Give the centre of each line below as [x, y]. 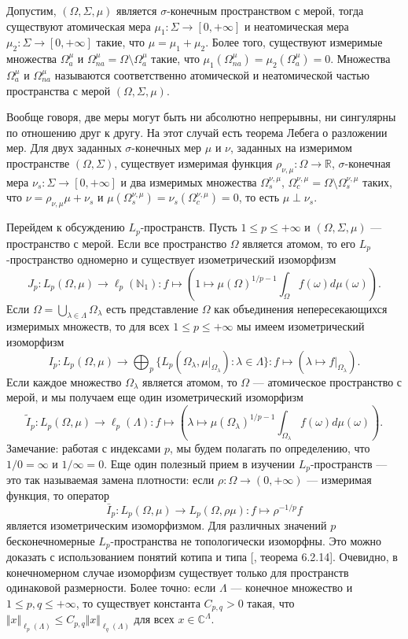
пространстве [38, 163]
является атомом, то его [299, 243]
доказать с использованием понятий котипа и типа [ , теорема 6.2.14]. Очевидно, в [202, 557]
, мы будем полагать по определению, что [270, 448]
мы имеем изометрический [301, 326]
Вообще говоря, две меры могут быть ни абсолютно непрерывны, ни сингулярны [201, 117]
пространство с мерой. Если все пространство [117, 243]
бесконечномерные [51, 540]
